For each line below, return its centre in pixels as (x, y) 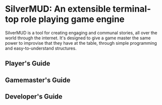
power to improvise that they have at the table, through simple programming (81, 43)
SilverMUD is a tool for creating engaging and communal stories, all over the (81, 33)
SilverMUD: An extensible (58, 9)
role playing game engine (73, 19)
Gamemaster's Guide (38, 80)
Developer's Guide (34, 96)
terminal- (132, 9)
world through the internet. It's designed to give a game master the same (78, 38)
